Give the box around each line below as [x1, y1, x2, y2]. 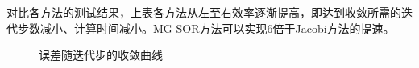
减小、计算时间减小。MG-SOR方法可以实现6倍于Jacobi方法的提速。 [39, 19, 395, 36]
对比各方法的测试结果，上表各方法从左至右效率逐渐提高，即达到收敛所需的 [6, 4, 401, 20]
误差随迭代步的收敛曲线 [39, 46, 163, 63]
